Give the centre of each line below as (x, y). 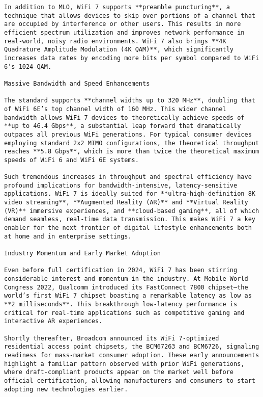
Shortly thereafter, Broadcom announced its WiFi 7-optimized (112, 338)
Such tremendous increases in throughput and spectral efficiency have (128, 177)
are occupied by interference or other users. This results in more (123, 24)
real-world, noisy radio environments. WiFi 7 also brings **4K (115, 41)
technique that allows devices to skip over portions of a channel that (130, 16)
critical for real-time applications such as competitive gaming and (124, 313)
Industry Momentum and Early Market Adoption (82, 254)
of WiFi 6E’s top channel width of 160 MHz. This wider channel (115, 109)
